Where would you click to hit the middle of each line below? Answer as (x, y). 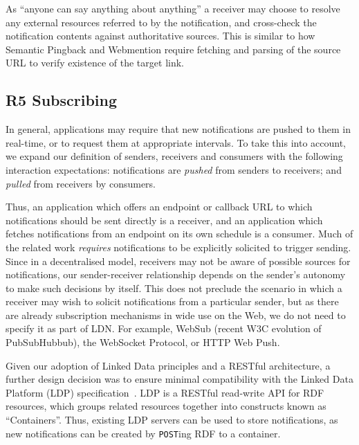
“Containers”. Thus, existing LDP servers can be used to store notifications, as (172, 420)
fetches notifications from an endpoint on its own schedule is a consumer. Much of (179, 234)
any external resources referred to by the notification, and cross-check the (161, 22)
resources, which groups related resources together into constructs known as (166, 406)
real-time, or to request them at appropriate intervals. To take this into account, (176, 142)
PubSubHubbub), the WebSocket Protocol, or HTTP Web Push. (143, 342)
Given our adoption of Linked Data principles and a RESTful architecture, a (168, 365)
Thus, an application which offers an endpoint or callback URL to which (159, 207)
